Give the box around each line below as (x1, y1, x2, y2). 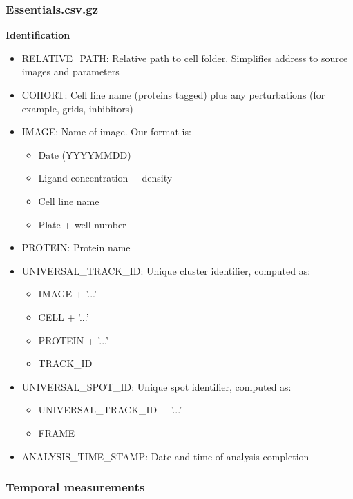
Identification (6, 28, 70, 42)
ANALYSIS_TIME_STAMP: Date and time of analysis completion (21, 449, 309, 463)
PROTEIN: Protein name (21, 240, 131, 255)
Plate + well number (38, 217, 126, 231)
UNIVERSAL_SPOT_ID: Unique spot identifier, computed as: (21, 379, 292, 393)
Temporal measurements (6, 478, 145, 496)
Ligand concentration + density (38, 170, 173, 185)
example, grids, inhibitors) (21, 101, 133, 115)
